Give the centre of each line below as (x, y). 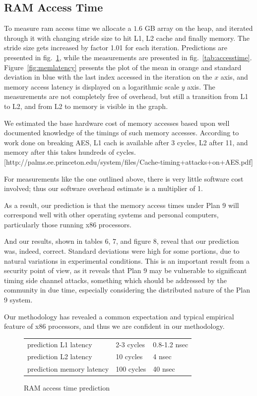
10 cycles (129, 356)
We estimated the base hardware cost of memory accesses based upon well (117, 123)
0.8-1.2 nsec (171, 344)
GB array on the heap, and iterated (199, 28)
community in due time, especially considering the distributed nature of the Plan (127, 290)
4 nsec (162, 356)
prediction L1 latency (60, 344)
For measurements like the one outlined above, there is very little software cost (124, 178)
